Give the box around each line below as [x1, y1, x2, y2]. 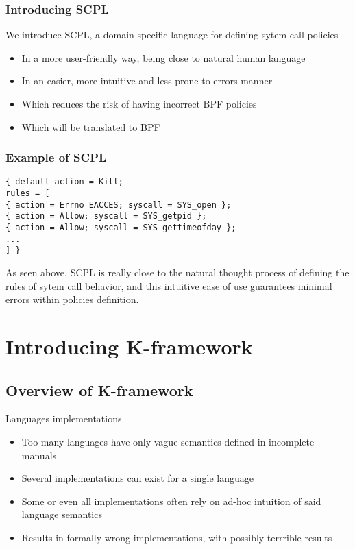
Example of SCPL [5, 149, 107, 166]
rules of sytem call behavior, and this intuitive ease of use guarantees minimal [5, 278, 332, 293]
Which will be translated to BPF [21, 119, 160, 134]
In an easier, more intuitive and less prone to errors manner [21, 73, 273, 88]
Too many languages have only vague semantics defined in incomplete [21, 434, 315, 448]
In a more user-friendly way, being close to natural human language [21, 50, 306, 64]
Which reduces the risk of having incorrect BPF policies [21, 97, 257, 110]
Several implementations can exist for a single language [21, 471, 254, 485]
